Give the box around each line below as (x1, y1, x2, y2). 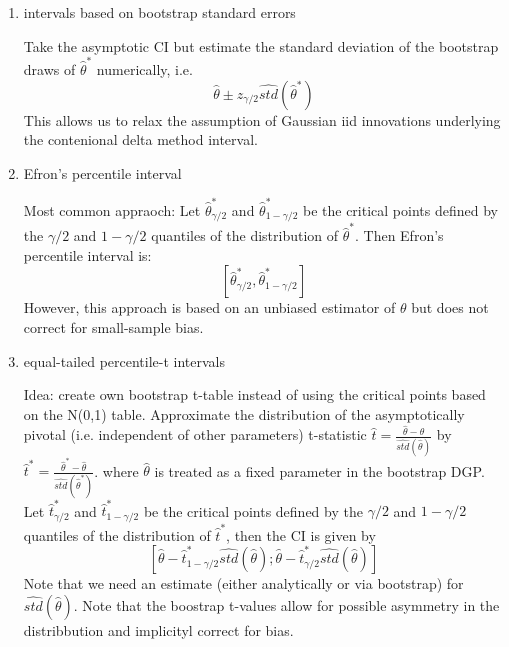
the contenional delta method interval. (23, 129, 258, 150)
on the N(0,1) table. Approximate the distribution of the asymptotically (23, 403, 465, 424)
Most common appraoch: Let (23, 200, 201, 220)
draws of (23, 58, 76, 79)
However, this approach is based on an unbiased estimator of (23, 297, 396, 318)
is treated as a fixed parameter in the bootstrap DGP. (154, 460, 485, 481)
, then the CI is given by (226, 524, 376, 545)
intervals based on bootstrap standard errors (23, 2, 296, 22)
